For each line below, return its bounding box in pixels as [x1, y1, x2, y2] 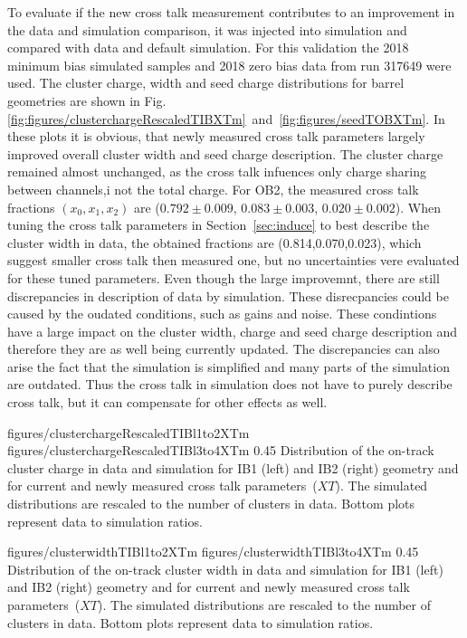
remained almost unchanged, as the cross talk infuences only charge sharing [7, 162, 426, 181]
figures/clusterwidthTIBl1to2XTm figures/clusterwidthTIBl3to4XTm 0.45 [7, 542, 419, 561]
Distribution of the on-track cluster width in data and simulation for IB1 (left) [7, 559, 443, 578]
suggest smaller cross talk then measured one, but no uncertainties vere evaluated [7, 251, 460, 270]
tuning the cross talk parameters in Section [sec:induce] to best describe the [7, 215, 430, 234]
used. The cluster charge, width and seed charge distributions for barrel [7, 73, 405, 92]
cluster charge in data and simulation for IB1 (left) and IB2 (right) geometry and [7, 458, 459, 477]
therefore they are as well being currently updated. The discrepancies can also [7, 339, 440, 358]
